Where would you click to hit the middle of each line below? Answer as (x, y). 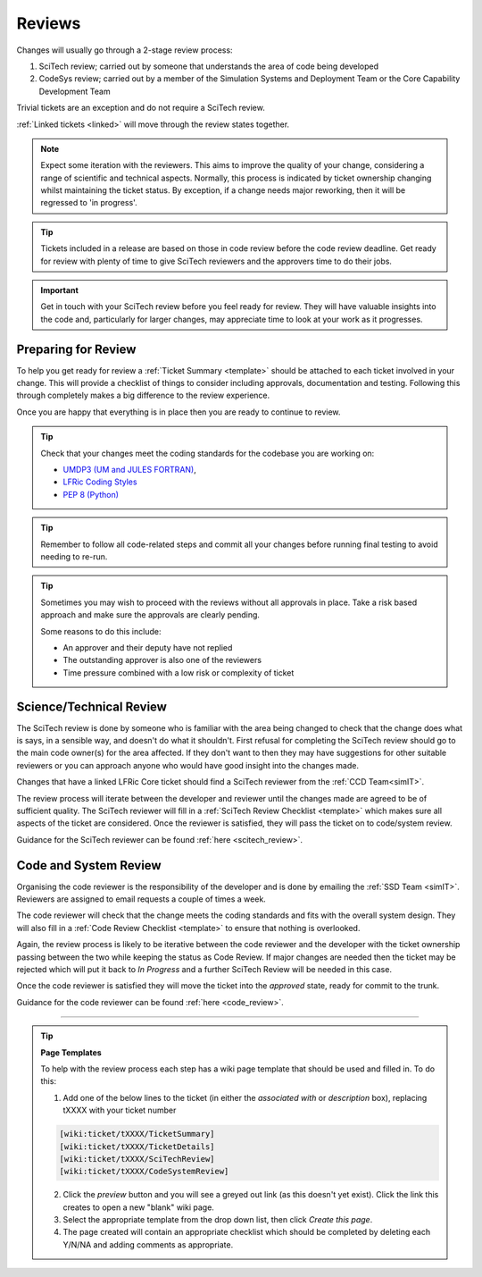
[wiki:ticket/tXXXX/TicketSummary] (137, 1134)
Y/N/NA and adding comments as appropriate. (148, 1244)
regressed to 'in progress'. (89, 203)
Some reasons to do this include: (101, 631)
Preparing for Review (76, 349)
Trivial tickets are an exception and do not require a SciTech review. (141, 108)
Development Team (75, 91)
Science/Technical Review (91, 706)
